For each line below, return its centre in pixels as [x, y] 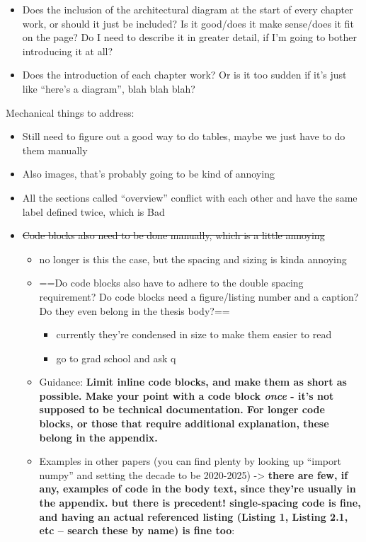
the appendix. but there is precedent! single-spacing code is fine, [200, 503]
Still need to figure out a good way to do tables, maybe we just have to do [184, 136]
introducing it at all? [68, 51]
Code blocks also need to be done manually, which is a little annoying [173, 235]
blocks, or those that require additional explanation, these [184, 423]
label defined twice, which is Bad [93, 211]
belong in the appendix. [98, 437]
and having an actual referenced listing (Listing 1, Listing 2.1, [194, 516]
